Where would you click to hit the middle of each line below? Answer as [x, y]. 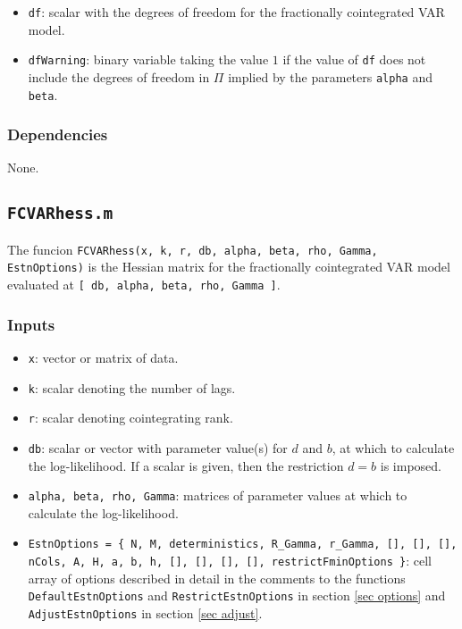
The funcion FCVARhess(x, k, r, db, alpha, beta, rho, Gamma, [193, 249]
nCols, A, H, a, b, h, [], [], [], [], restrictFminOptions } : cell [230, 561]
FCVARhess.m [60, 214]
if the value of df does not [354, 59]
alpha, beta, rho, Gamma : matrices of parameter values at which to [218, 495]
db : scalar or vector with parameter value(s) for [158, 447]
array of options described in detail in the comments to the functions [217, 578]
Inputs [31, 324]
